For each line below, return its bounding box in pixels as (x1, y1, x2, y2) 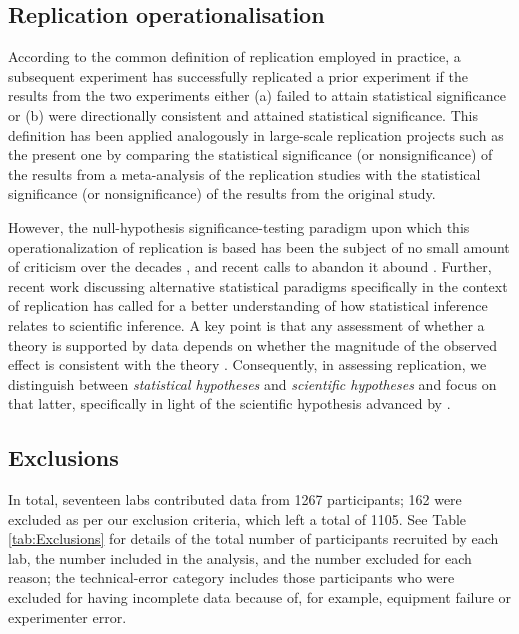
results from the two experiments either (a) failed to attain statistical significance (8, 85, 506, 106)
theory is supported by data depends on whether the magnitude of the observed (8, 334, 497, 355)
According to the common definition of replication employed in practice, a (8, 46, 461, 67)
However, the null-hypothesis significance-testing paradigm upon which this (8, 216, 470, 237)
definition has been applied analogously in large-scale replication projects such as (8, 124, 504, 145)
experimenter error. (8, 606, 127, 627)
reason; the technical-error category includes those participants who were (8, 567, 455, 588)
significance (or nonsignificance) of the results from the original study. (8, 183, 436, 204)
